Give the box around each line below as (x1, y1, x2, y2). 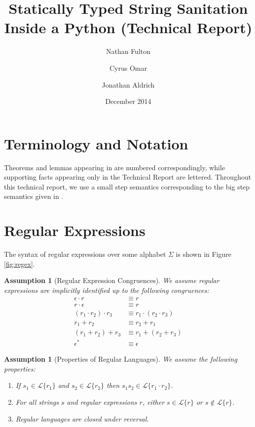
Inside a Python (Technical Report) (4, 17, 253, 38)
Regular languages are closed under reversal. (15, 413, 149, 424)
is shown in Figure (176, 249, 232, 259)
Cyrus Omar (109, 62, 147, 73)
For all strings (15, 397, 59, 407)
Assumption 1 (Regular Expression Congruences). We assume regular (4, 275, 219, 285)
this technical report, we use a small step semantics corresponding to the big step (4, 181, 250, 191)
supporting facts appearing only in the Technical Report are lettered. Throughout (4, 172, 252, 182)
